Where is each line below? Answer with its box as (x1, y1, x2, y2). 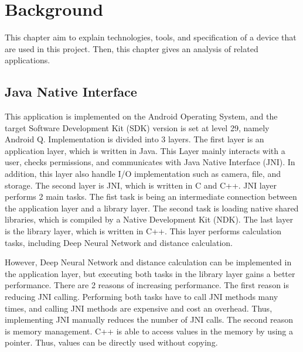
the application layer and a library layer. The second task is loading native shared (5, 201, 299, 214)
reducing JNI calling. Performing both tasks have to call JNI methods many (5, 291, 278, 303)
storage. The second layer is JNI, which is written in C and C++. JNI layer (5, 179, 277, 191)
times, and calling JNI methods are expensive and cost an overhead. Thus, (5, 302, 273, 314)
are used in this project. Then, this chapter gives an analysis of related (5, 42, 258, 54)
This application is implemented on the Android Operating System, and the (5, 110, 278, 122)
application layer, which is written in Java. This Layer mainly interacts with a (5, 144, 285, 156)
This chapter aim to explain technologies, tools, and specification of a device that (5, 31, 297, 43)
